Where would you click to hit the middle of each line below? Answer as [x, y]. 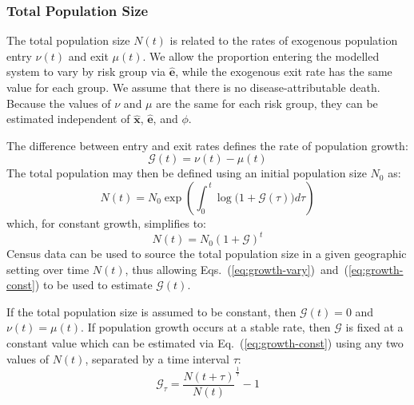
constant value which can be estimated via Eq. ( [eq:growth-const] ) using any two [205, 343]
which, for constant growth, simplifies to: [106, 222]
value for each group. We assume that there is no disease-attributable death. [193, 87]
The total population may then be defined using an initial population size [187, 173]
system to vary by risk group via [86, 71]
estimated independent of [68, 119]
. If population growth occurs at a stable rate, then [206, 327]
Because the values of [59, 103]
